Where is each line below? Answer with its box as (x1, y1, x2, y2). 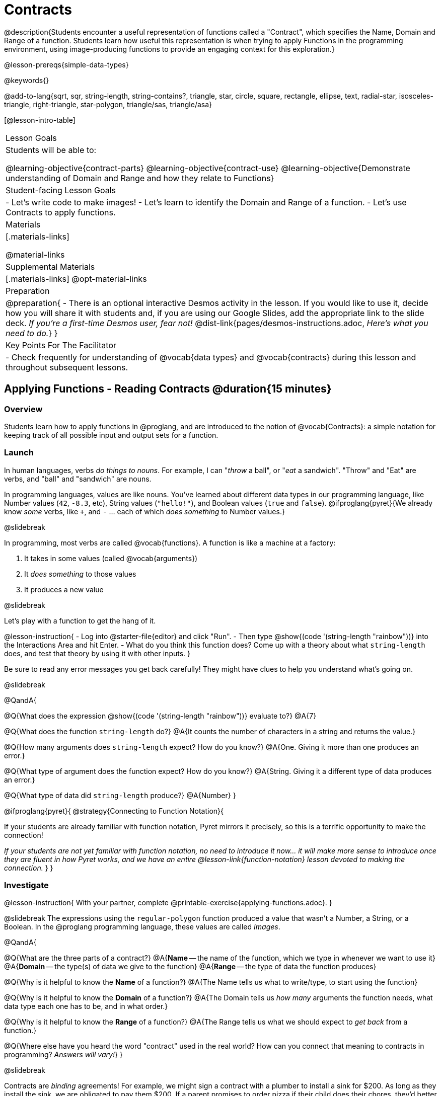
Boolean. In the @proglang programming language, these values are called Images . (4, 922, 280, 931)
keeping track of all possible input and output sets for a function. (4, 430, 218, 439)
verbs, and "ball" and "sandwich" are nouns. (4, 474, 152, 483)
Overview (4, 404, 43, 414)
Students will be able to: (6, 144, 97, 155)
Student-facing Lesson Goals (6, 185, 116, 195)
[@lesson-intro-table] (4, 115, 76, 124)
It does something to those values (24, 569, 136, 578)
